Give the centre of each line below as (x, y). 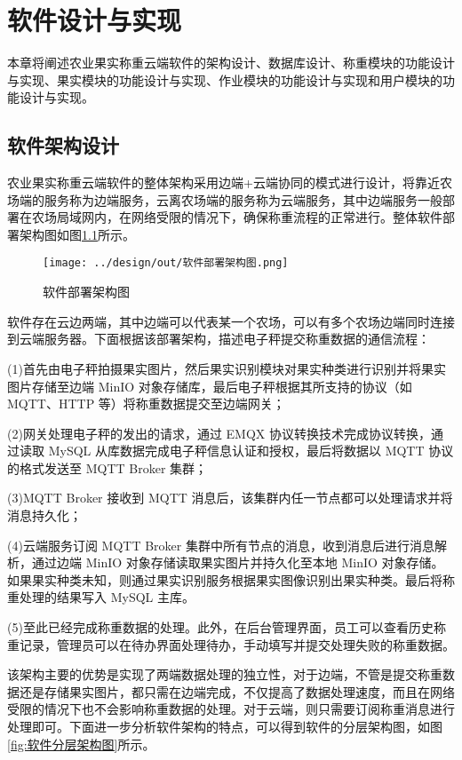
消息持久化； (44, 515)
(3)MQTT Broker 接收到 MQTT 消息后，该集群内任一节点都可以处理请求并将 (230, 498)
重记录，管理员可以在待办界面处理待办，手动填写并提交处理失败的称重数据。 (231, 644)
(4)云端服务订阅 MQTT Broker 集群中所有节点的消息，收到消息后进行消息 (221, 545)
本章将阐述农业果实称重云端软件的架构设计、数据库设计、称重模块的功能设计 (231, 63)
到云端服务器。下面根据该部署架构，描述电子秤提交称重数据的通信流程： (219, 339)
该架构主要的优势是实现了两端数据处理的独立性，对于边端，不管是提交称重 (225, 674)
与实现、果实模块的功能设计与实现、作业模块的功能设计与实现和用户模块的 (225, 79)
